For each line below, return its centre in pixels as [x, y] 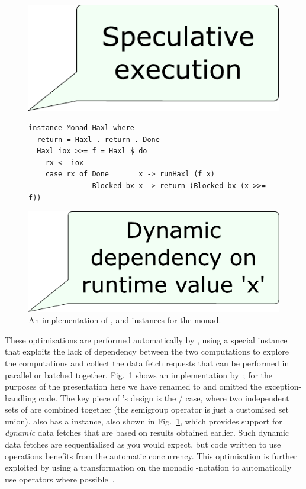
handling [20, 398]
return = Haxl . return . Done [98, 139]
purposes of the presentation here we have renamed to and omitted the [133, 386]
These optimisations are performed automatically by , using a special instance [146, 340]
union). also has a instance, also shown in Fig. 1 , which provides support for [144, 421]
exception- [283, 386]
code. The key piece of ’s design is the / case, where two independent [164, 398]
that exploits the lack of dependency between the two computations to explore [147, 351]
